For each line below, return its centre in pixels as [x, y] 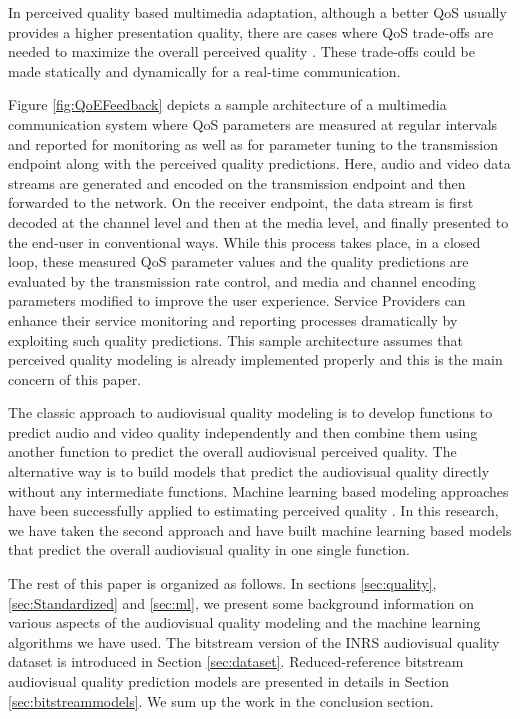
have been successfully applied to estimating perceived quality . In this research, [253, 510]
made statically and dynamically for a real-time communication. [204, 70]
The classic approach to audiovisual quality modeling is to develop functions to [250, 412]
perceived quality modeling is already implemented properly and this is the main [255, 359]
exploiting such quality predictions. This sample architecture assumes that [235, 339]
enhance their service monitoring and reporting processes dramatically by [233, 319]
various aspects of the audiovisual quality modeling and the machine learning [244, 622]
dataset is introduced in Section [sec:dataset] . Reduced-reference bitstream [236, 661]
